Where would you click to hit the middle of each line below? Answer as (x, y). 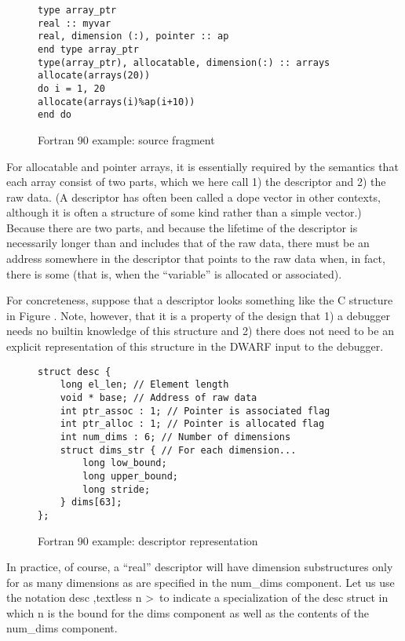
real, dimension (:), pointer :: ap (133, 36)
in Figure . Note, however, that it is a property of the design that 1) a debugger (198, 315)
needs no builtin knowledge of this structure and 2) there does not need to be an (200, 331)
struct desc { (75, 371)
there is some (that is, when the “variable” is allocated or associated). (174, 273)
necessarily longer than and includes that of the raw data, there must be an (188, 243)
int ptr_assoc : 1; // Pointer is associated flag (195, 411)
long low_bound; (125, 463)
